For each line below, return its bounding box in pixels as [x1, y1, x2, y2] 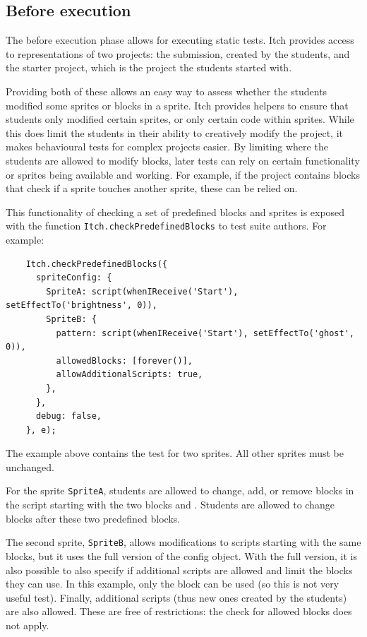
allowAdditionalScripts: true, [56, 369, 203, 380]
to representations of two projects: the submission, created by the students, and [6, 46, 350, 61]
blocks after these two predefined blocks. [6, 511, 181, 525]
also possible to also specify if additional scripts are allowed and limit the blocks [6, 562, 353, 577]
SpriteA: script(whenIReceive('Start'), [46, 286, 239, 297]
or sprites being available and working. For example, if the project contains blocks [6, 167, 360, 181]
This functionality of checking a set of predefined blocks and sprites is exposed [6, 204, 345, 219]
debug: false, [35, 411, 102, 422]
